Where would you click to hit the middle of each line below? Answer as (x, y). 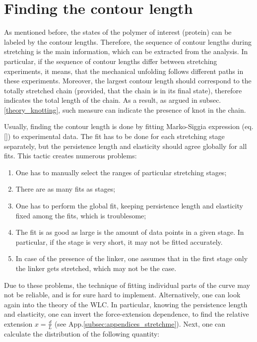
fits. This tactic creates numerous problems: (70, 156)
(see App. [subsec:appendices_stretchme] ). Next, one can (140, 323)
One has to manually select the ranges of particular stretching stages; (121, 172)
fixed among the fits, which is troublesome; (81, 215)
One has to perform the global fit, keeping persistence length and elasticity (129, 206)
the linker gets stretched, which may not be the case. (96, 268)
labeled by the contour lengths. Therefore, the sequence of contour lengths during (128, 41)
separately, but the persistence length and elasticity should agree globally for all (126, 146)
